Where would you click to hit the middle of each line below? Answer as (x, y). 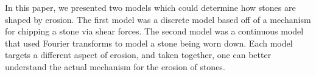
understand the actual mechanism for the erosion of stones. (115, 66)
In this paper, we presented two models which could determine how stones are (150, 7)
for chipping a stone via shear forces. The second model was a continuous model (154, 31)
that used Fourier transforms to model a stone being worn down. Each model (149, 43)
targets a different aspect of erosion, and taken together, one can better (138, 55)
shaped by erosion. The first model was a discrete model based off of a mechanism (158, 19)
